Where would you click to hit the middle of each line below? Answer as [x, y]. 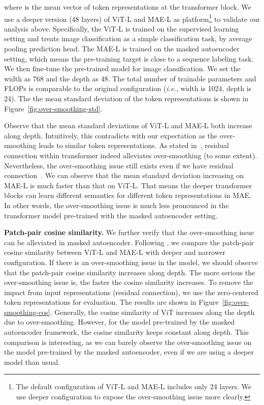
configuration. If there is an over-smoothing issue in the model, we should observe [131, 262]
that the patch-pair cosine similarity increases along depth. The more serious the [130, 272]
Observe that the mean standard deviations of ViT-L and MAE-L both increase [128, 125]
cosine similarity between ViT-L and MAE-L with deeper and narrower [115, 252]
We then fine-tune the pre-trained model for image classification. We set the [122, 68]
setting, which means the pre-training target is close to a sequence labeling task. [129, 58]
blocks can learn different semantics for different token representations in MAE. [128, 195]
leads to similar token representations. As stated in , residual [134, 145]
